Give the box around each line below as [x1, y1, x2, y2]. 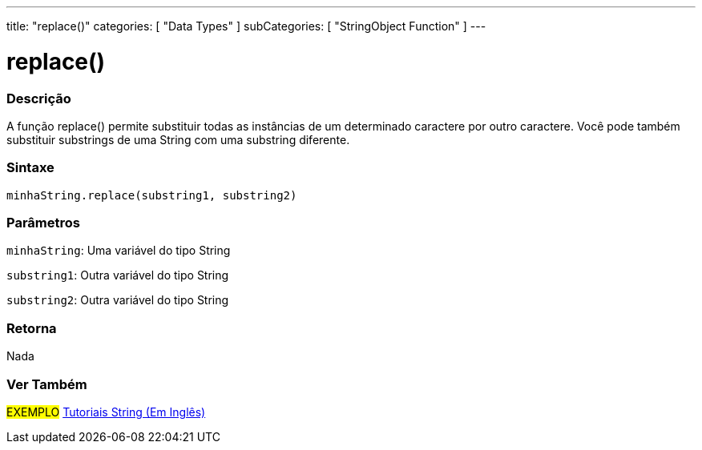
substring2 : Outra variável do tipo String [6, 293, 229, 307]
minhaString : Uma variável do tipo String [6, 243, 231, 258]
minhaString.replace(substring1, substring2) [6, 188, 297, 202]
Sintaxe [6, 159, 54, 176]
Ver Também [6, 376, 87, 392]
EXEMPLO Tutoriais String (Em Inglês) [6, 404, 206, 419]
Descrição [6, 90, 71, 106]
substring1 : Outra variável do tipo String [6, 268, 229, 283]
